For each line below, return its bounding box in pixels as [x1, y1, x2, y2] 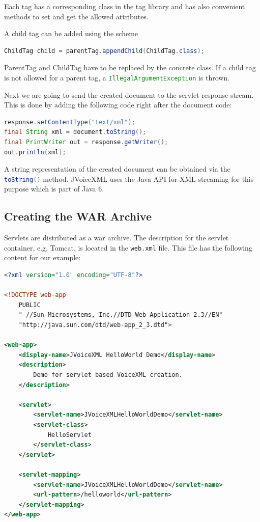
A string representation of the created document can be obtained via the [4, 163, 230, 174]
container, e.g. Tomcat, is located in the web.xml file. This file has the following [4, 242, 252, 253]
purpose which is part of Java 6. [4, 183, 104, 194]
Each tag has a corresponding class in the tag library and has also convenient [4, 1, 245, 11]
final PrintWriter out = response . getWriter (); [4, 139, 168, 146]
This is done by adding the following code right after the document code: [4, 99, 232, 110]
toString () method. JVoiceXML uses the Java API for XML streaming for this [4, 173, 254, 184]
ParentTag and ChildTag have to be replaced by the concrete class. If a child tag [4, 62, 256, 73]
